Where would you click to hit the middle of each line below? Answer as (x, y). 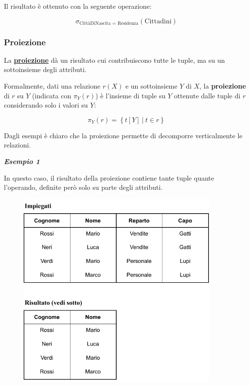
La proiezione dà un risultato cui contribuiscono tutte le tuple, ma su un (115, 60)
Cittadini (158, 21)
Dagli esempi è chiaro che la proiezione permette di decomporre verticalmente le (123, 135)
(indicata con (52, 95)
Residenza (128, 24)
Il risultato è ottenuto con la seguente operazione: (78, 6)
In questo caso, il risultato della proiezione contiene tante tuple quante (109, 177)
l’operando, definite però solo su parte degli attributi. (83, 187)
